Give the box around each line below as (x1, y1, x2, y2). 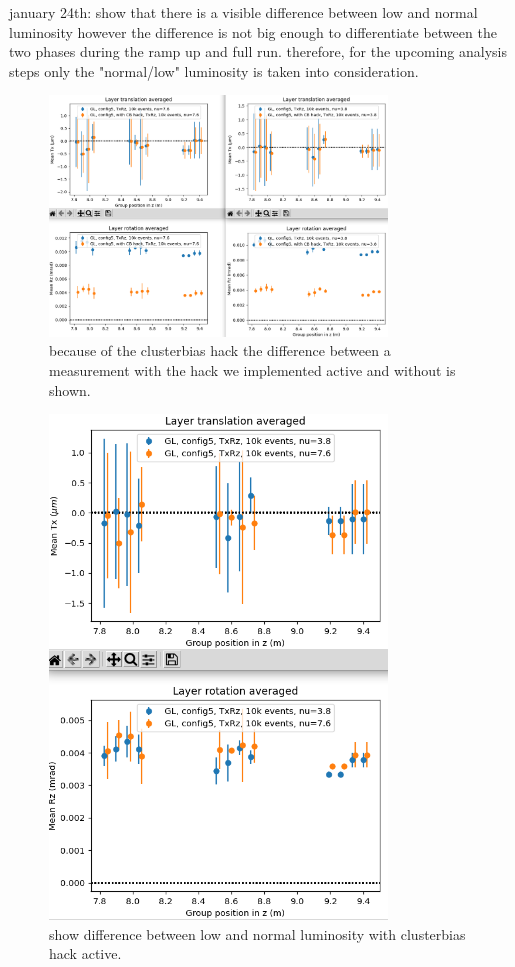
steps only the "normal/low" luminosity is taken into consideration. (9, 60, 419, 81)
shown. (49, 379, 91, 400)
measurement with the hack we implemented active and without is (49, 360, 456, 381)
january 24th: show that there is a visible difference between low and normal (9, 2, 478, 22)
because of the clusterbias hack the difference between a (49, 340, 391, 361)
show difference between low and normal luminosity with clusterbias (49, 923, 466, 944)
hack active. (49, 943, 122, 964)
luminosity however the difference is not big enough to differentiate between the (9, 21, 497, 42)
